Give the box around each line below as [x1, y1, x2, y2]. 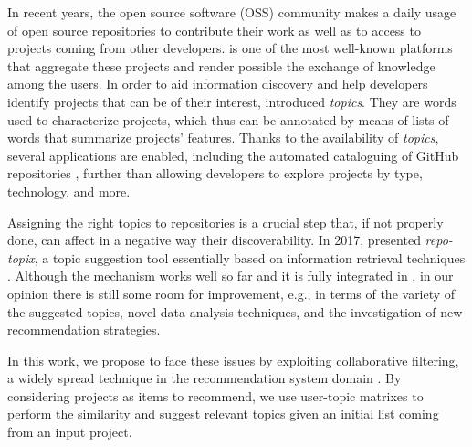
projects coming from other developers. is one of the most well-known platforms [7, 38, 453, 58]
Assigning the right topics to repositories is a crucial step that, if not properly [7, 212, 444, 231]
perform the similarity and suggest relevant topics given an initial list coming [7, 404, 439, 423]
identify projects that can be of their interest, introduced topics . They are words [7, 91, 456, 111]
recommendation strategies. [7, 320, 161, 339]
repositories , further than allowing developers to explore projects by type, [7, 164, 423, 183]
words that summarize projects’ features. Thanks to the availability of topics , [7, 128, 439, 147]
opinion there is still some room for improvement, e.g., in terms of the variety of [7, 283, 456, 303]
